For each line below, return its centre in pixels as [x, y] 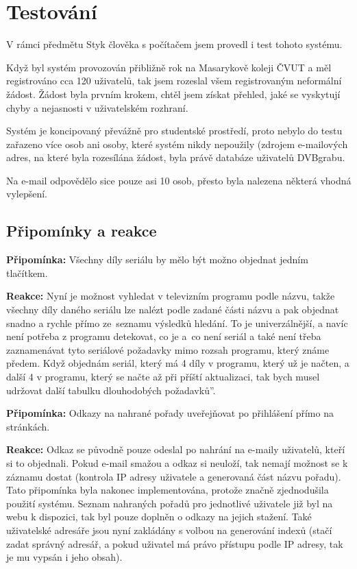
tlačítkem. [27, 273]
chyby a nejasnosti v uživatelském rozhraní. [97, 107]
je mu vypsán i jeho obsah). [64, 557]
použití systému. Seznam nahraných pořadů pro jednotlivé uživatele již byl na [170, 503]
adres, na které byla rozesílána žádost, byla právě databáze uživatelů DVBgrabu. [176, 157]
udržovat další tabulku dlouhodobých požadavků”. [111, 390]
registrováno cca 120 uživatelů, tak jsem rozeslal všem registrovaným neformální [174, 81]
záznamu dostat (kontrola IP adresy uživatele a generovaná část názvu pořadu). [174, 476]
